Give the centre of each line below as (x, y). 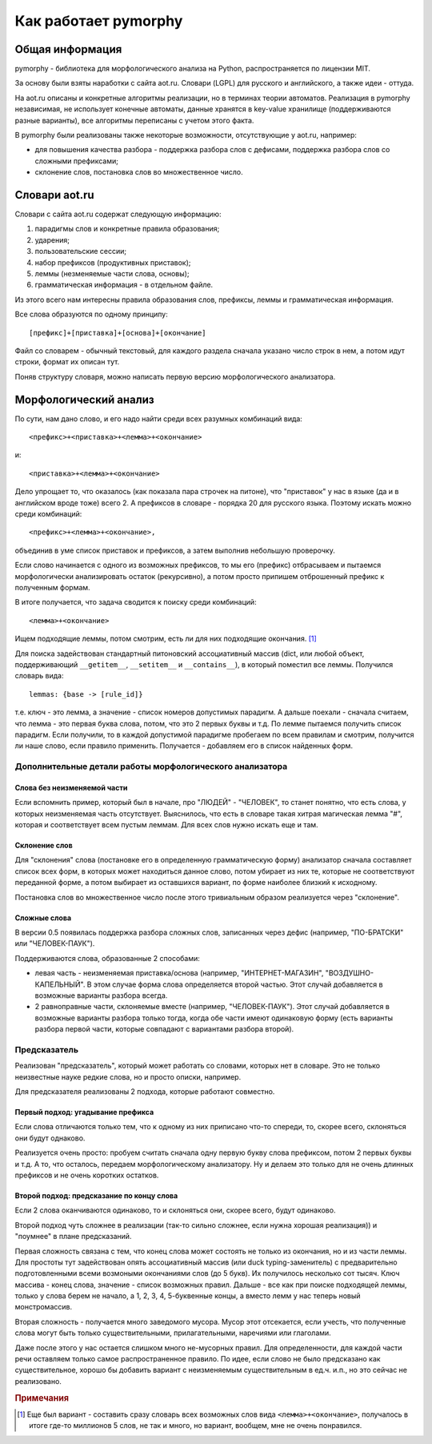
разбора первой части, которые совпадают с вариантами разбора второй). (164, 1029)
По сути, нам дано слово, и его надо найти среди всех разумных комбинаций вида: (159, 418)
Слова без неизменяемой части (71, 787)
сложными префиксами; (77, 161)
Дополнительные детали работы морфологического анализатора (151, 766)
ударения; (52, 239)
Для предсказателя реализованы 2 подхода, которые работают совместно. (145, 1092)
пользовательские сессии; (81, 251)
